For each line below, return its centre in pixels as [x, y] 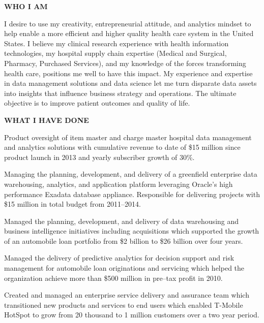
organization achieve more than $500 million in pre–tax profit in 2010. [113, 278]
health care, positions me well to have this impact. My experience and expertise [128, 73]
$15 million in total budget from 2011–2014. [72, 204]
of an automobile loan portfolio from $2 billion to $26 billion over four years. [124, 240]
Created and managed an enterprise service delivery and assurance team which [127, 295]
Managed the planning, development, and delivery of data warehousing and [122, 221]
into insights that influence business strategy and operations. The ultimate [120, 93]
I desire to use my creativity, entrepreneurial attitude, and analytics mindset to [128, 23]
